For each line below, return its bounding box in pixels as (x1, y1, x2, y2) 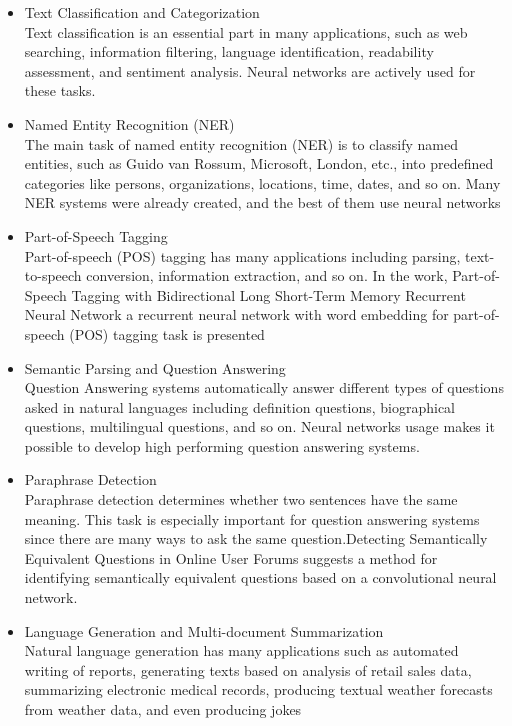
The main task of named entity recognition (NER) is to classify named (24, 133, 458, 154)
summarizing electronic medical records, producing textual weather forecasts (24, 679, 493, 700)
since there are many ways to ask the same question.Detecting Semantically (24, 528, 488, 549)
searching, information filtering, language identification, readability (24, 41, 434, 62)
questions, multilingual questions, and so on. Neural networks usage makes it (24, 416, 495, 437)
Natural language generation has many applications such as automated (24, 640, 459, 661)
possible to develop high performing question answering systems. (24, 435, 420, 456)
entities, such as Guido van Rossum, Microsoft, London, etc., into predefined (24, 153, 494, 174)
